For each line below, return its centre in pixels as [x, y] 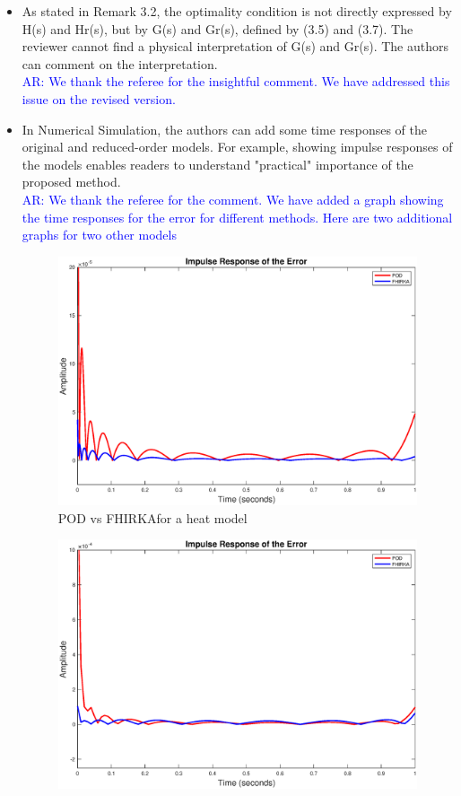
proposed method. [71, 182]
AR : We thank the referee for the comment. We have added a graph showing [233, 199]
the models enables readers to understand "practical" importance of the [217, 164]
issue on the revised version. [99, 98]
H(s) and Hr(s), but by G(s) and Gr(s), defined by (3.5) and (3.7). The [217, 28]
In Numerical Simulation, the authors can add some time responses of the [225, 129]
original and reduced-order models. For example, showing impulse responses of [237, 147]
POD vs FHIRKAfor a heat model [152, 517]
